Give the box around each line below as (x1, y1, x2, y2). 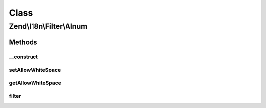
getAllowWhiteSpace (9, 79, 62, 86)
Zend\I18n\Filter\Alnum (9, 22, 88, 31)
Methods (9, 38, 37, 46)
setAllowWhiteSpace (9, 67, 61, 73)
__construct (9, 53, 38, 60)
